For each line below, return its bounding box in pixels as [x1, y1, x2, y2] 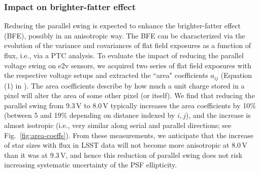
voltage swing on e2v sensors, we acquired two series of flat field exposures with [4, 60, 251, 70]
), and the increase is [186, 110, 251, 120]
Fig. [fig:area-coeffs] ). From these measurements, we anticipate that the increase [4, 129, 253, 140]
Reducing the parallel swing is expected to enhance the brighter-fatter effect [4, 20, 241, 31]
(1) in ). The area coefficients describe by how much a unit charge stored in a [4, 80, 245, 91]
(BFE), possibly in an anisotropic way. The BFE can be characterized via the [4, 30, 245, 40]
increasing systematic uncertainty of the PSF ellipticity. [4, 159, 177, 170]
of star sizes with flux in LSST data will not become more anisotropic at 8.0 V [4, 140, 247, 150]
